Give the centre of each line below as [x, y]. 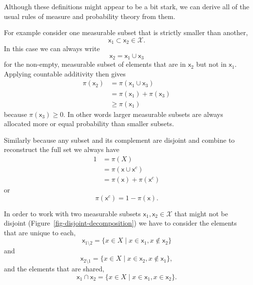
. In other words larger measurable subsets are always [143, 114]
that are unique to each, [40, 232]
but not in [211, 64]
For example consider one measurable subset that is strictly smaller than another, [126, 32]
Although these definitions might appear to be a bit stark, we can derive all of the [127, 6]
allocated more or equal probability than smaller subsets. [89, 123]
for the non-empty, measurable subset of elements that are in [95, 64]
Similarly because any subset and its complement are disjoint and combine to [119, 140]
